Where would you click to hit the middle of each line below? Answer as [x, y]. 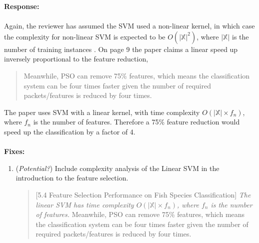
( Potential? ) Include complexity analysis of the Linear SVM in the [117, 168]
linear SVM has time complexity [85, 204]
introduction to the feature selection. [72, 178]
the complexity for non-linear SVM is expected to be [85, 36]
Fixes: [14, 151]
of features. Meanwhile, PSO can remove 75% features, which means [140, 214]
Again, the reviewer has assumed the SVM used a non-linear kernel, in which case [129, 26]
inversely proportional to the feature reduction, [76, 59]
